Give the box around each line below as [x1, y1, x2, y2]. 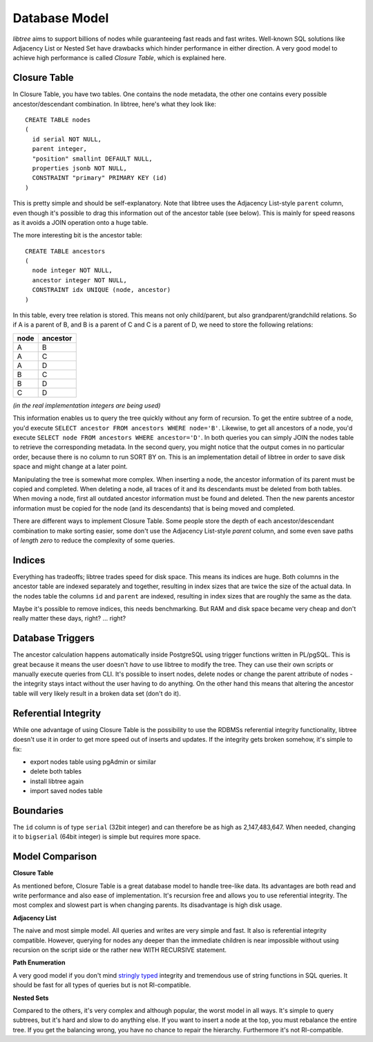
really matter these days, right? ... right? [12, 614, 126, 623]
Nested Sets [12, 994, 49, 1002]
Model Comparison [12, 851, 97, 863]
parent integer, [32, 145, 88, 153]
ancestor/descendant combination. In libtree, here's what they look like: [12, 100, 217, 108]
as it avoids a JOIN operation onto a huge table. [12, 218, 149, 226]
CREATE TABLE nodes [25, 116, 91, 124]
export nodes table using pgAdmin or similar [30, 758, 157, 766]
